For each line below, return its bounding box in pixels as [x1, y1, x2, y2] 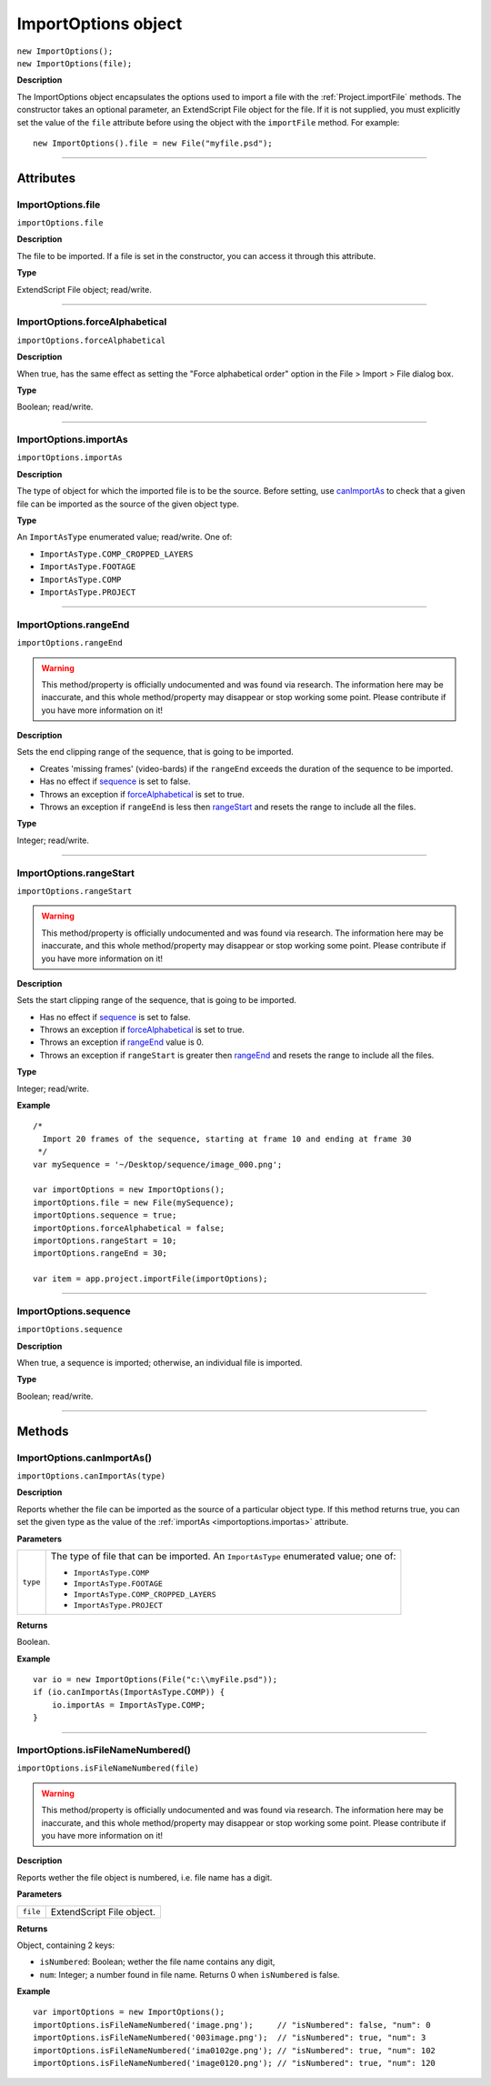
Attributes [16, 170, 76, 186]
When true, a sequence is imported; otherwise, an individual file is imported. [16, 1358, 303, 1369]
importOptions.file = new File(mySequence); [33, 1197, 235, 1208]
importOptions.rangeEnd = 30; [33, 1249, 168, 1259]
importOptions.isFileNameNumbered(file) [16, 1763, 200, 1773]
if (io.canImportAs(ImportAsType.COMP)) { [33, 1687, 225, 1698]
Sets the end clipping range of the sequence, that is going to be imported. [16, 747, 295, 757]
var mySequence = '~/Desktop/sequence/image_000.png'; [33, 1159, 283, 1169]
